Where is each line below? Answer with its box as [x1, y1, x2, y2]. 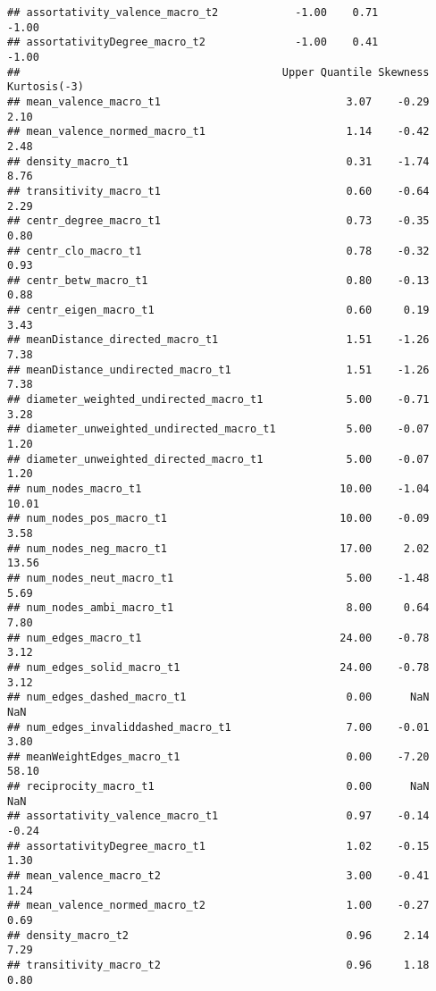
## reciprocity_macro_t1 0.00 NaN [7, 780, 430, 794]
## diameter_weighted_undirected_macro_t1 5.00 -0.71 [7, 393, 430, 407]
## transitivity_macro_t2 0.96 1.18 [7, 959, 430, 971]
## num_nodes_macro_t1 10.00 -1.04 [7, 483, 430, 495]
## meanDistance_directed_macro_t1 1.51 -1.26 [7, 333, 430, 347]
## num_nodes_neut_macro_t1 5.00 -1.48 [7, 571, 430, 584]
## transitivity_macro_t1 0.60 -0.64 [7, 184, 430, 197]
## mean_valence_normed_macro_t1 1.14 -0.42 [7, 125, 430, 139]
